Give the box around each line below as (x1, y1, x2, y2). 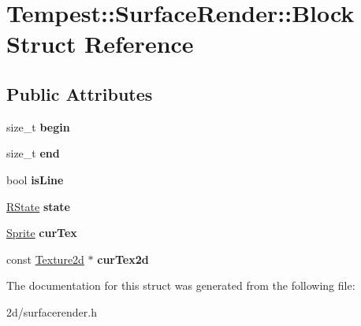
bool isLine (6, 171, 64, 187)
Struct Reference (6, 28, 194, 60)
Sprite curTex (6, 224, 77, 241)
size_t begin (6, 118, 70, 135)
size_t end (6, 145, 60, 161)
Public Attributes (6, 81, 153, 106)
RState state (6, 198, 70, 214)
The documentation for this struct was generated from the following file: (6, 277, 355, 294)
